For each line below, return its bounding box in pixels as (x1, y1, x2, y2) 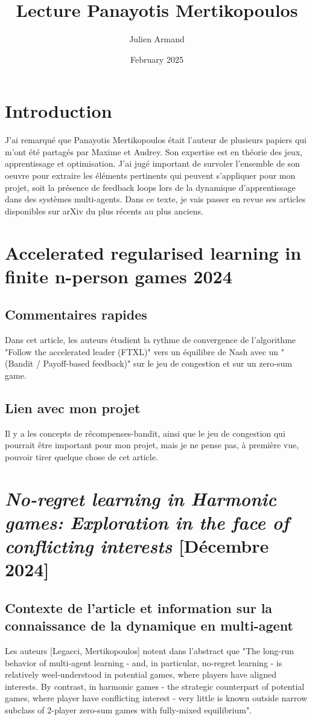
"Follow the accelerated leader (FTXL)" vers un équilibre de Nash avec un (5, 345, 279, 358)
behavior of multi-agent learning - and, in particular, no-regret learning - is (5, 656, 282, 669)
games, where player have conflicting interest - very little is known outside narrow (5, 692, 308, 704)
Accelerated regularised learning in (5, 240, 302, 265)
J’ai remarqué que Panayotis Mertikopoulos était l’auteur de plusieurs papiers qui (5, 133, 307, 146)
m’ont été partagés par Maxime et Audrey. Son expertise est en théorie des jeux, (5, 145, 303, 158)
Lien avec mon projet (5, 398, 141, 417)
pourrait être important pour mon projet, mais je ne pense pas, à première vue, (5, 439, 299, 451)
